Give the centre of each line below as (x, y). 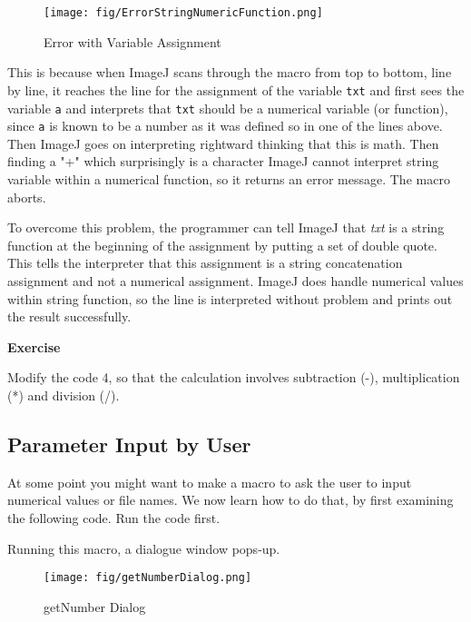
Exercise (34, 346)
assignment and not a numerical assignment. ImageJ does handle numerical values (235, 280)
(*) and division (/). (64, 395)
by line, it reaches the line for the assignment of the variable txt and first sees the (236, 89)
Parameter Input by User (129, 444)
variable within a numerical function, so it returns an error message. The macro (229, 179)
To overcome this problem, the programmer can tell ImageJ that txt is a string (226, 227)
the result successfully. (69, 316)
